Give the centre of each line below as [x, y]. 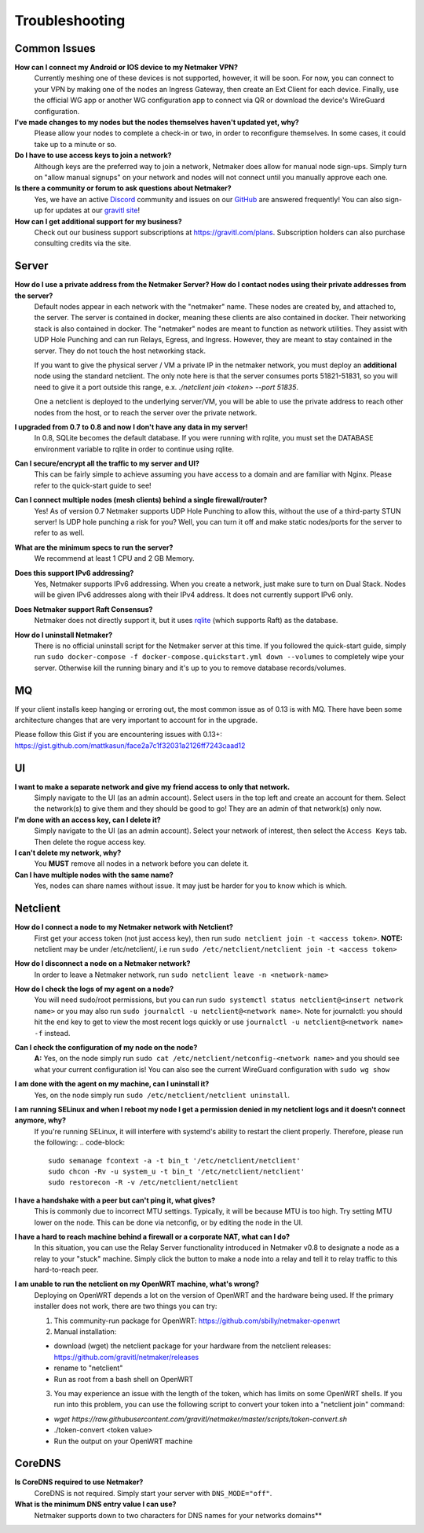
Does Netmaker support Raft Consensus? [84, 609]
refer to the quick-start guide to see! [93, 485]
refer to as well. [59, 533]
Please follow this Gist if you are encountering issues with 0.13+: [119, 735]
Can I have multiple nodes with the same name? [94, 875]
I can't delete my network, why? [68, 853]
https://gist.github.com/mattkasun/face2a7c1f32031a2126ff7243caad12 [130, 745]
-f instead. [52, 1033]
